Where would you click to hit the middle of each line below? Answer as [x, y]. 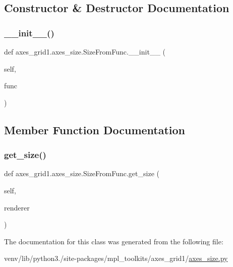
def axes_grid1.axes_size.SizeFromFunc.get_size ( [82, 173]
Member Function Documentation [95, 129]
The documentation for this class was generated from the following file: [114, 241]
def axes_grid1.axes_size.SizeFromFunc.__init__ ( [85, 51]
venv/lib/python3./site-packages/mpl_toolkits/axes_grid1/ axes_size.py [116, 258]
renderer [17, 207]
